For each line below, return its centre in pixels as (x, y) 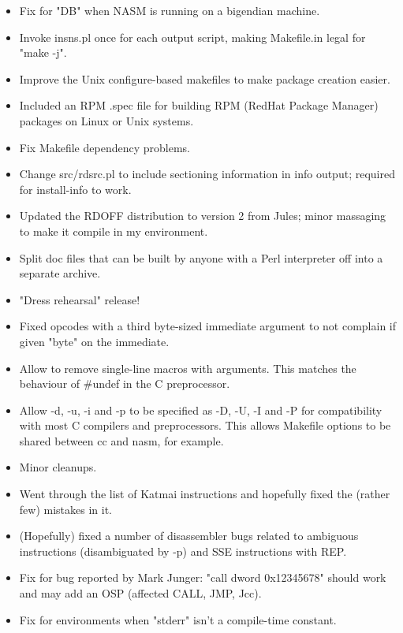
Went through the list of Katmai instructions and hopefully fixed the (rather (205, 494)
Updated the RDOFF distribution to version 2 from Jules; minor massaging (203, 216)
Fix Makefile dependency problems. (104, 147)
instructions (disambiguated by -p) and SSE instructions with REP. (183, 551)
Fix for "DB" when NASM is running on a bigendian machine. (170, 10)
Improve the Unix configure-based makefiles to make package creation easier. (205, 78)
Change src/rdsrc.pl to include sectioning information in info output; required (207, 174)
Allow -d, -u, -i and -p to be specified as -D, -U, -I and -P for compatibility (201, 410)
